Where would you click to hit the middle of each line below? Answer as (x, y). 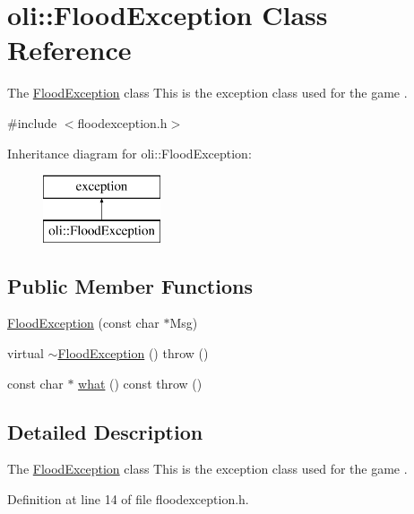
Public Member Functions (130, 285)
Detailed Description (105, 431)
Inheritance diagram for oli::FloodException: (129, 153)
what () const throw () (140, 383)
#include (32, 122)
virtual (26, 353)
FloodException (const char (83, 323)
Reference (69, 50)
